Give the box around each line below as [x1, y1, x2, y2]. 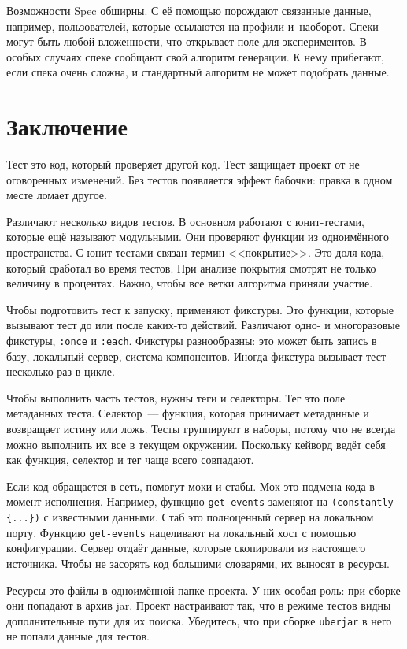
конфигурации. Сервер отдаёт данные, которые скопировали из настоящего [6, 540, 366, 556]
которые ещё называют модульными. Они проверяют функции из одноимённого [6, 228, 389, 245]
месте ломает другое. [6, 187, 107, 203]
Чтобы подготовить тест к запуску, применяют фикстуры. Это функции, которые [6, 301, 394, 317]
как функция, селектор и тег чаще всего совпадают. [6, 451, 254, 468]
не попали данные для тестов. [6, 628, 150, 644]
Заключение [6, 110, 128, 143]
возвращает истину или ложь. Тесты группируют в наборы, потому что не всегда [6, 421, 396, 437]
